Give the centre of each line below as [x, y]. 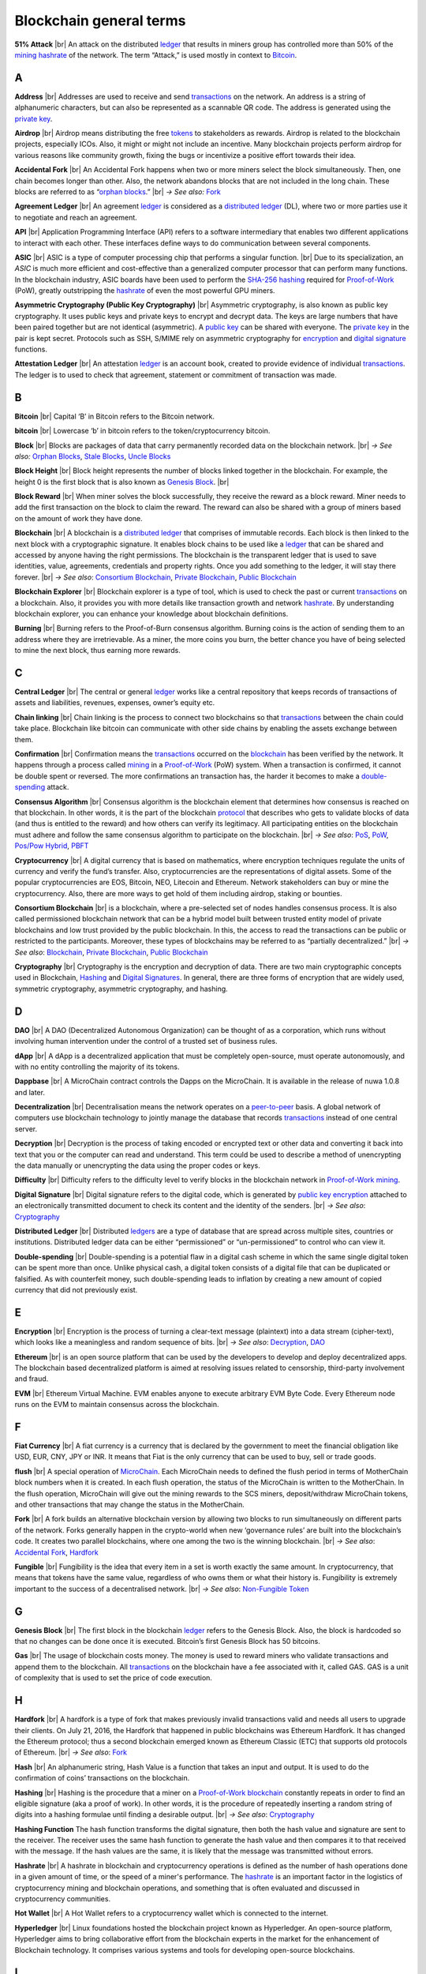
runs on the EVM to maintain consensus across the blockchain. [117, 1405]
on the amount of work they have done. [78, 518]
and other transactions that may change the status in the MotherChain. [129, 1505]
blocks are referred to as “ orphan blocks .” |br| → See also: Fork [118, 191]
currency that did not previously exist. [76, 1289]
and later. [30, 1092]
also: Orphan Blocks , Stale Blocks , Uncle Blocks [93, 456]
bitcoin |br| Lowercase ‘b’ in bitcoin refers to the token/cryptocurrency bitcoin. [142, 431]
